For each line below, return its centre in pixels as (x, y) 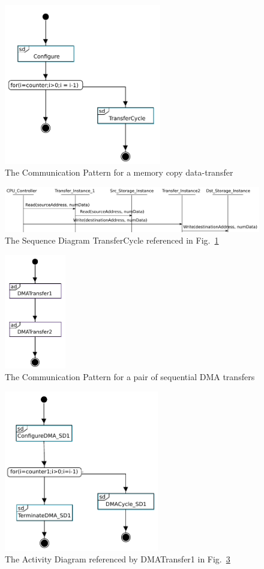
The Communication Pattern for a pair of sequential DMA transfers (130, 377)
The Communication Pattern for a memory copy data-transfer (119, 172)
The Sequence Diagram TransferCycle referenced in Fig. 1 (112, 240)
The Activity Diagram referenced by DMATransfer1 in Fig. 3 (118, 559)
